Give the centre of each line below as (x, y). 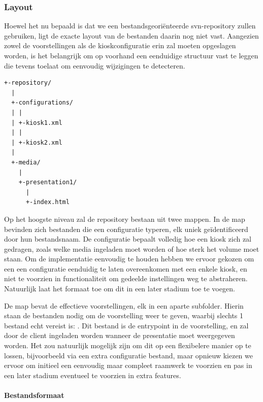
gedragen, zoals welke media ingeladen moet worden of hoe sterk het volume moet (132, 248)
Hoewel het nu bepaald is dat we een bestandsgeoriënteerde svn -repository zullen (130, 26)
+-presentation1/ (48, 182)
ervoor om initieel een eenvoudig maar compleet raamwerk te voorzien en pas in (128, 365)
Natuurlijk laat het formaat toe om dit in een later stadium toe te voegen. (120, 289)
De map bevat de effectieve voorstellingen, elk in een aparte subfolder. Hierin (124, 305)
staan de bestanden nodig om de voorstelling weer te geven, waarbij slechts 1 (124, 315)
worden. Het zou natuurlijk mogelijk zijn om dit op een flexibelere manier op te (128, 345)
